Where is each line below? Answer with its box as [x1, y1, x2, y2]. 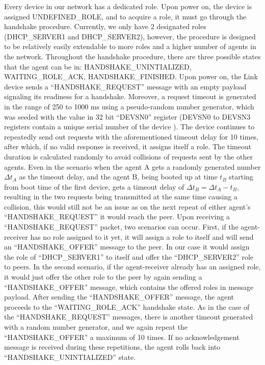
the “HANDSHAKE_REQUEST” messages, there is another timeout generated [4, 311, 253, 322]
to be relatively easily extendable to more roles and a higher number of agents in [4, 41, 256, 52]
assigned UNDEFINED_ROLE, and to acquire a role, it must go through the [4, 11, 247, 21]
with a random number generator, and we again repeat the [4, 322, 188, 332]
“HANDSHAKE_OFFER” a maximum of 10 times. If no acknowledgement [4, 331, 240, 342]
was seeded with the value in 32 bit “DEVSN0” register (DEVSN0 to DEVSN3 [4, 111, 251, 122]
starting [229, 171, 253, 182]
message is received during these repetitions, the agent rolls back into [4, 341, 221, 352]
